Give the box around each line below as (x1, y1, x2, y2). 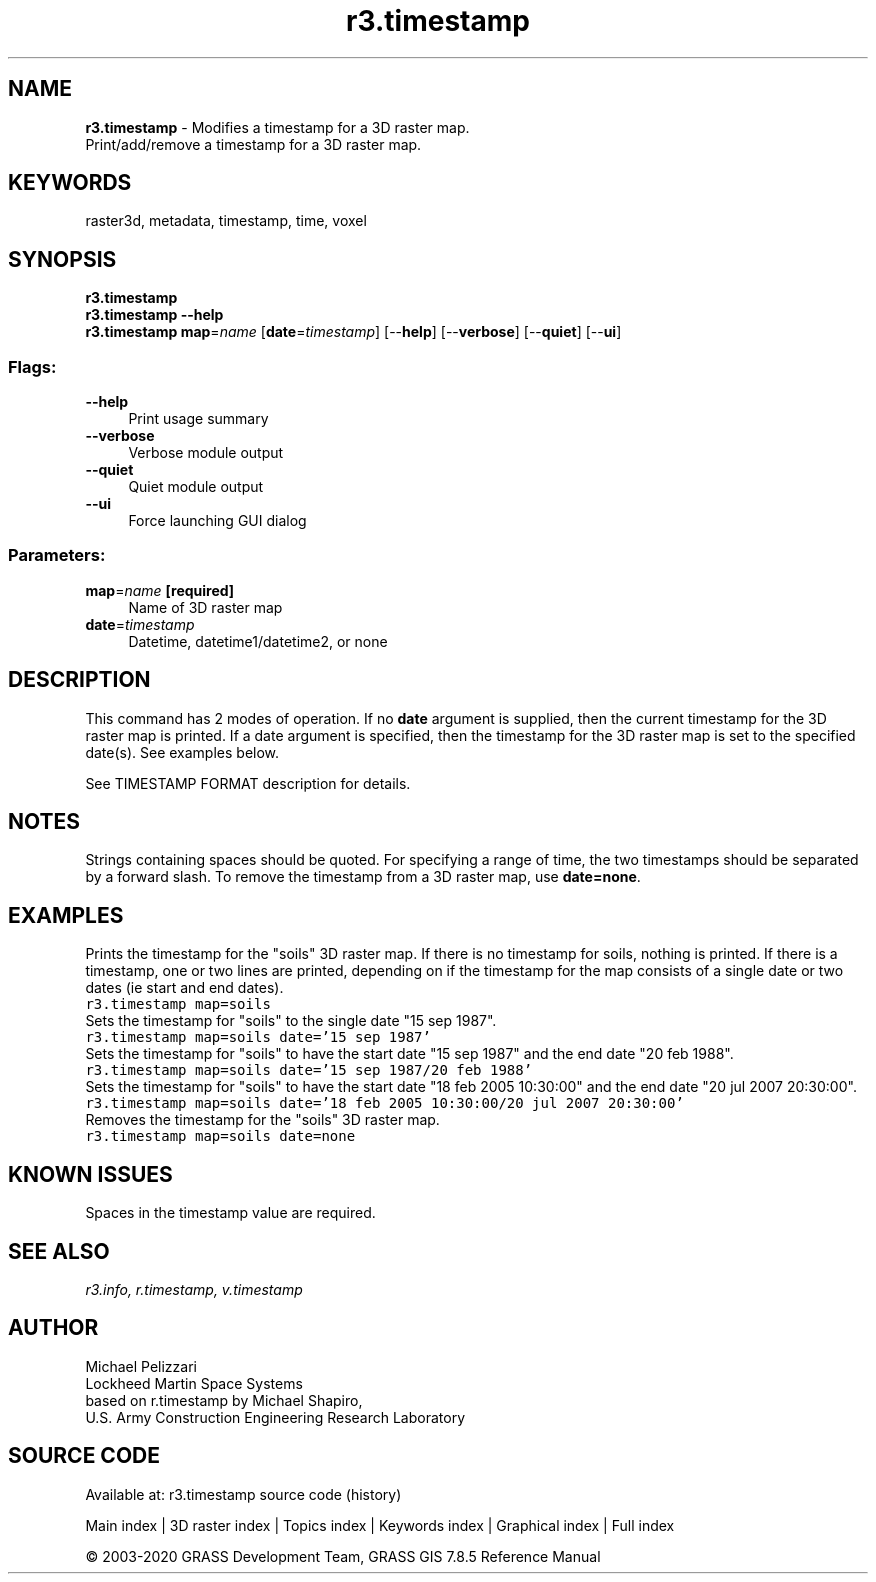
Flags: (8, 356, 57, 377)
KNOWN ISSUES (8, 1161, 173, 1187)
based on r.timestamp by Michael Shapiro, (85, 1391, 363, 1409)
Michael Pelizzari (85, 1357, 197, 1375)
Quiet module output (128, 478, 264, 496)
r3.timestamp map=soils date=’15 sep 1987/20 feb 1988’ (85, 1062, 533, 1079)
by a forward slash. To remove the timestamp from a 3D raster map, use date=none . (85, 868, 641, 886)
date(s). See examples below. (85, 743, 280, 761)
